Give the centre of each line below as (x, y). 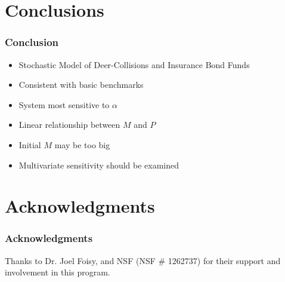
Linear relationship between (69, 125)
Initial (30, 144)
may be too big (82, 144)
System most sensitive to (64, 104)
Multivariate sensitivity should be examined (99, 165)
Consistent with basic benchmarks (81, 85)
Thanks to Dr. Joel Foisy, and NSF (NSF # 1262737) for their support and (143, 260)
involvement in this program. (58, 272)
